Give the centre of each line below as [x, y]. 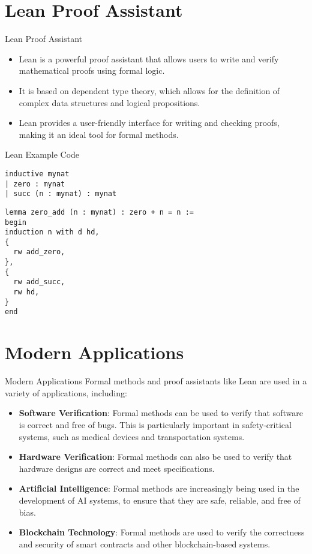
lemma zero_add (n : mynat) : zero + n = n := [99, 212]
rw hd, [26, 292]
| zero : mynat [35, 184]
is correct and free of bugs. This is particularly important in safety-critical [155, 424]
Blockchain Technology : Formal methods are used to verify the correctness [162, 532]
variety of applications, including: [66, 392]
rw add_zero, [39, 252]
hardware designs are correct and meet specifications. [117, 468]
